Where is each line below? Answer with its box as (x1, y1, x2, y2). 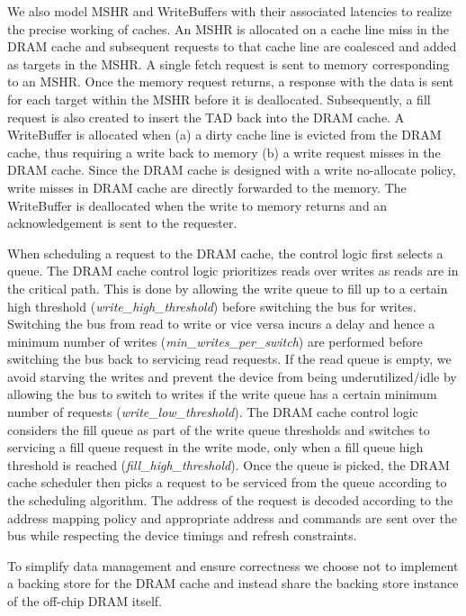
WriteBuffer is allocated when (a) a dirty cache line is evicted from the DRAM (7, 125, 442, 144)
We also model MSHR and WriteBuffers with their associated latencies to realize (7, 2, 453, 20)
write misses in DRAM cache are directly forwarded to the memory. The (7, 177, 407, 196)
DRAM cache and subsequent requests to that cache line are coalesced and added (7, 37, 457, 56)
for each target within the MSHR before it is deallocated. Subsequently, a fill (7, 89, 431, 108)
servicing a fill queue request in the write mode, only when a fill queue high (7, 438, 424, 457)
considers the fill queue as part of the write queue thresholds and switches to (7, 420, 430, 439)
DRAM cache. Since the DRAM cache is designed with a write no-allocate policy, (7, 160, 456, 179)
